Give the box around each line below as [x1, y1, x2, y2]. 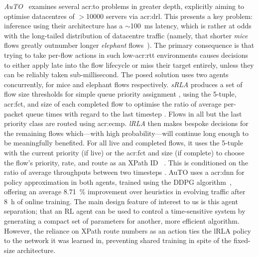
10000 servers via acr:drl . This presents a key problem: [86, 10, 253, 21]
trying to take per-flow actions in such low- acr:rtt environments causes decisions [4, 49, 248, 60]
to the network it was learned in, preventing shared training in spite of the [4, 235, 232, 246]
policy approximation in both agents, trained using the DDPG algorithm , [4, 176, 232, 187]
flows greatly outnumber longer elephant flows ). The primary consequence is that [4, 40, 255, 50]
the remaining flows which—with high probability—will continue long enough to [4, 128, 249, 138]
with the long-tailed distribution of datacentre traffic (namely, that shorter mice [4, 30, 248, 40]
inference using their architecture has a [4, 20, 123, 31]
